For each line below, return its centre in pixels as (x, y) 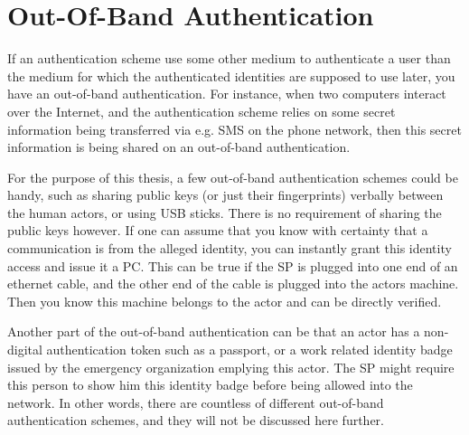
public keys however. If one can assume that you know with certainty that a (218, 230)
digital (25, 350)
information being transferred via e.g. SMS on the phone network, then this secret (234, 129)
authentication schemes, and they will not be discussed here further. (196, 420)
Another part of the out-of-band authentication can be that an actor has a (214, 331)
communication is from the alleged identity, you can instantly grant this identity (230, 248)
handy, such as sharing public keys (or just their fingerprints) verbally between (225, 195)
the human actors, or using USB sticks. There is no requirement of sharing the (225, 212)
